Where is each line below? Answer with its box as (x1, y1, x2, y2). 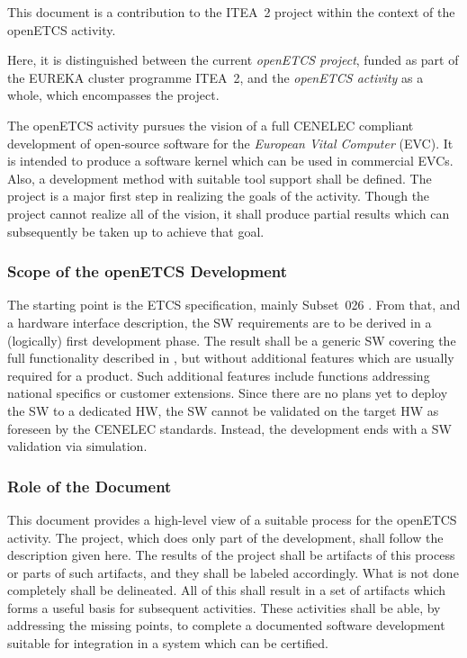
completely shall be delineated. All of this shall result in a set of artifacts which (7, 581, 446, 599)
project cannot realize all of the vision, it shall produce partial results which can (7, 203, 450, 222)
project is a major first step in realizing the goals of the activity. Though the (7, 186, 430, 205)
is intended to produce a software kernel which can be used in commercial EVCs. (7, 151, 454, 170)
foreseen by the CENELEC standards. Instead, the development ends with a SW (7, 419, 452, 437)
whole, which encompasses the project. (7, 86, 220, 104)
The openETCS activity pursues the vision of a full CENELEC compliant (7, 115, 414, 134)
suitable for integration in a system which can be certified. (7, 634, 328, 653)
